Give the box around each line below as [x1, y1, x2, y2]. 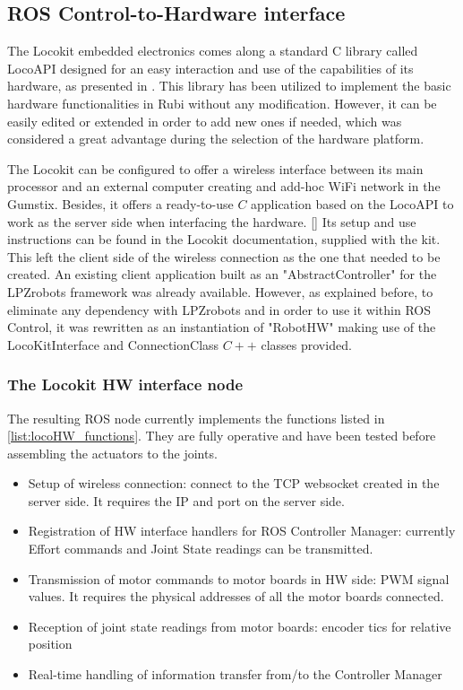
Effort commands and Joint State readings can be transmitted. [28, 539, 373, 558]
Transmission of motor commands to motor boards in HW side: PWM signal [28, 569, 450, 588]
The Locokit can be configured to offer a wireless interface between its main [7, 159, 424, 178]
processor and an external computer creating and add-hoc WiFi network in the [7, 177, 441, 196]
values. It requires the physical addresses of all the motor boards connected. [28, 587, 444, 606]
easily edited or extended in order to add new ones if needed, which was [7, 111, 402, 130]
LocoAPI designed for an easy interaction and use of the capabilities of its [7, 58, 414, 77]
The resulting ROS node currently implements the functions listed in [7, 408, 385, 427]
